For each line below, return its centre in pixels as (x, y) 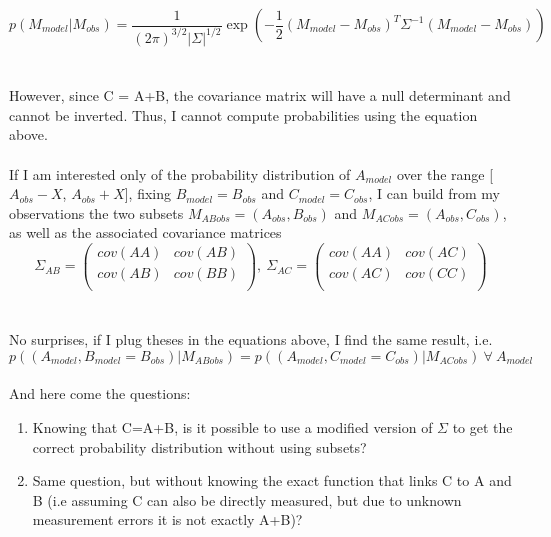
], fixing (148, 193)
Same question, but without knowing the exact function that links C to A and (272, 480)
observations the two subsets (96, 212)
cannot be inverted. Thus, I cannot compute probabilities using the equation (243, 114)
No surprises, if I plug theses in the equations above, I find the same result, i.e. (251, 339)
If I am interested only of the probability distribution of (180, 173)
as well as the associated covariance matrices (145, 232)
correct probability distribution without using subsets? (199, 446)
